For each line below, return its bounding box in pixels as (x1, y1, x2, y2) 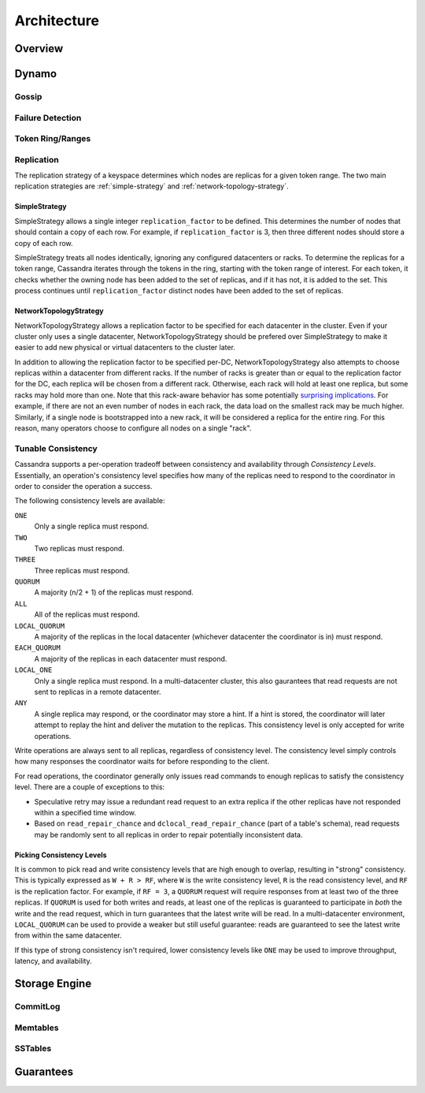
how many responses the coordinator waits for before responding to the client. (14, 757, 270, 767)
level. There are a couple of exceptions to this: (14, 782, 165, 792)
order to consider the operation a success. (14, 481, 153, 491)
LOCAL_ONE (14, 666, 53, 674)
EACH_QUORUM (14, 643, 61, 652)
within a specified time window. (34, 808, 137, 817)
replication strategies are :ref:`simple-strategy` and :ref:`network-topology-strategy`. (14, 181, 289, 191)
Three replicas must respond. (34, 565, 130, 575)
